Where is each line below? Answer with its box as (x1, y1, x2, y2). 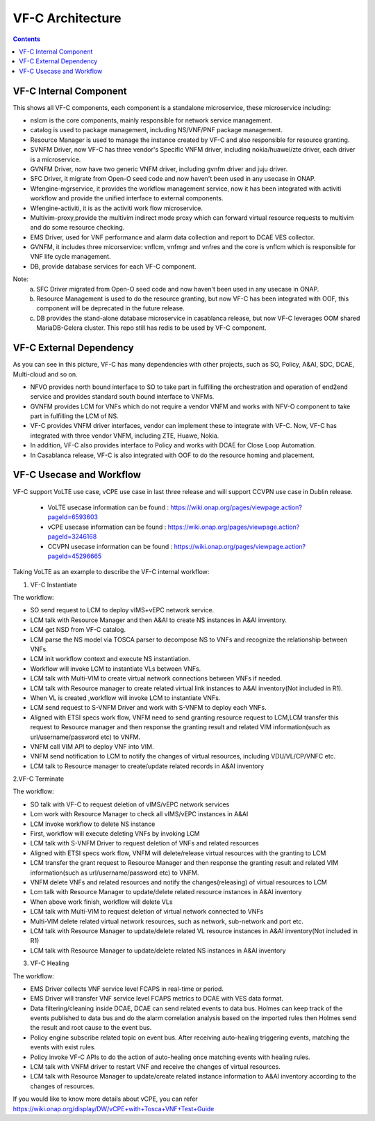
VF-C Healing (30, 959, 69, 967)
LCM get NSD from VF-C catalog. (30, 626, 126, 634)
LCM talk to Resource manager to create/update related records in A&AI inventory (30, 762, 264, 770)
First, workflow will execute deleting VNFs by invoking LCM (30, 829, 201, 838)
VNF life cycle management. (30, 253, 111, 261)
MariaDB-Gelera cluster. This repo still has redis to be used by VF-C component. (36, 324, 267, 332)
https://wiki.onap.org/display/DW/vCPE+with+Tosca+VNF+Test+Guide (12, 1104, 215, 1113)
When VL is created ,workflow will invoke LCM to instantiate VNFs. (30, 693, 221, 702)
